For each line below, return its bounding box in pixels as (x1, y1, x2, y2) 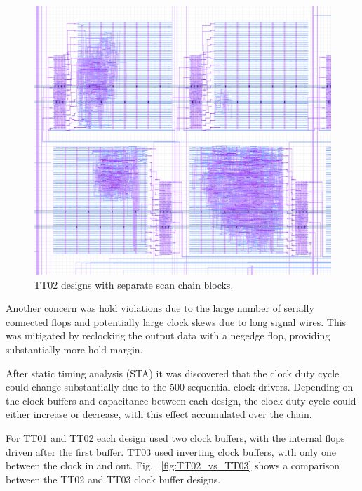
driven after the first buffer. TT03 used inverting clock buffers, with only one (6, 444, 337, 459)
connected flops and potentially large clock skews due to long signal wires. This (6, 314, 347, 329)
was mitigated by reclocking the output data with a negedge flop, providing (6, 328, 330, 343)
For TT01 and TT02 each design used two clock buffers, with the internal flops (6, 430, 345, 445)
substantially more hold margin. (6, 341, 143, 356)
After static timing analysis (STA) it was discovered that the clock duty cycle (6, 365, 340, 380)
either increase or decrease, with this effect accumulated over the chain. (6, 407, 312, 421)
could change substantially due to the (6, 379, 167, 394)
